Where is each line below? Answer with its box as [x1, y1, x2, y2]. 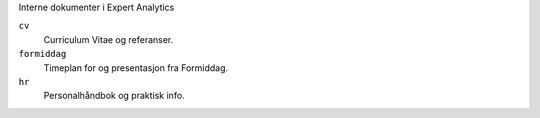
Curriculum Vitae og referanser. [43, 33, 174, 45]
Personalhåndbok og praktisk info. [43, 90, 185, 102]
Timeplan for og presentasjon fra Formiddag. [43, 61, 229, 74]
